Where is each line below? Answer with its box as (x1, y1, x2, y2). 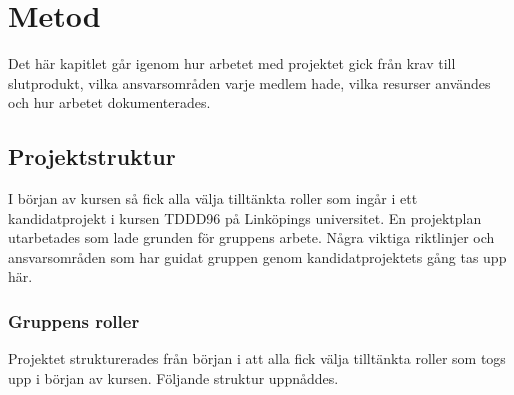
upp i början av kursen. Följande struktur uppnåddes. (8, 367, 339, 388)
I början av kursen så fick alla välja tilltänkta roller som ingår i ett (8, 188, 418, 209)
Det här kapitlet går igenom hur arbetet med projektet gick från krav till (8, 53, 456, 74)
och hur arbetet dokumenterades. (8, 92, 211, 113)
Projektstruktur (8, 141, 176, 172)
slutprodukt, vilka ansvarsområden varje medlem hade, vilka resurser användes (8, 72, 491, 93)
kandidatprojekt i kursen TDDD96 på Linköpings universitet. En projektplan (8, 207, 482, 228)
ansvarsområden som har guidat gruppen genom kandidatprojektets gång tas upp (8, 246, 507, 267)
